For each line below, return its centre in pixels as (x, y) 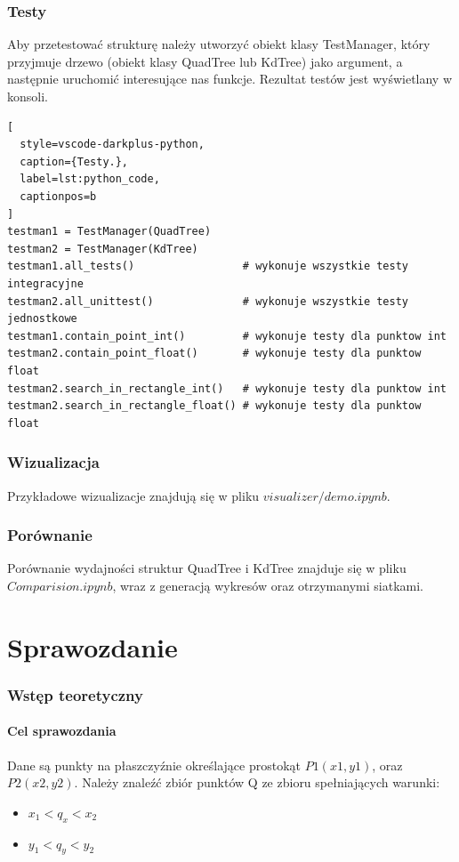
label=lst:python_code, (90, 179)
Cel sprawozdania (62, 731)
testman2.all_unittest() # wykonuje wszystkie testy (208, 301)
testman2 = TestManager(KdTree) (103, 249)
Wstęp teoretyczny (75, 694)
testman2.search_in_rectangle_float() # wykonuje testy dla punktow (214, 406)
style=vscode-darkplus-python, (112, 145)
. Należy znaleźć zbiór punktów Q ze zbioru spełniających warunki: (257, 782)
